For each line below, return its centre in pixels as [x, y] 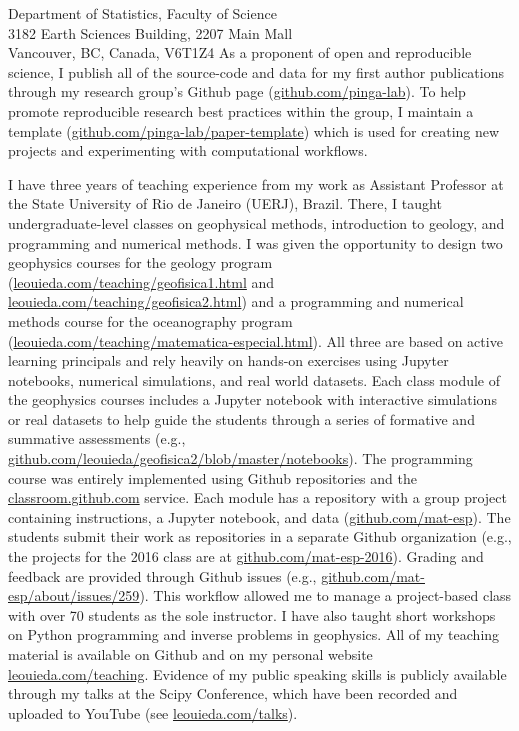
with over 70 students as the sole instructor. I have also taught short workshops [252, 614]
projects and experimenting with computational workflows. [188, 150]
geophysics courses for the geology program [140, 262]
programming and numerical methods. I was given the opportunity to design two [255, 242]
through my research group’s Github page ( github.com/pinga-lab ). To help [237, 91]
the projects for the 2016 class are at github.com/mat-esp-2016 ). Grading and [246, 556]
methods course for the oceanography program [150, 320]
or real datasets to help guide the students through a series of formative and [241, 418]
